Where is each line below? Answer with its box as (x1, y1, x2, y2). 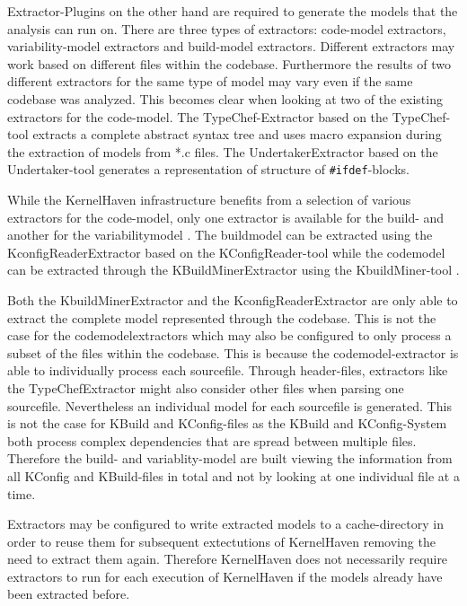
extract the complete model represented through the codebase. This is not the (7, 308, 436, 327)
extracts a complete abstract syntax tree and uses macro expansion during (32, 125, 442, 144)
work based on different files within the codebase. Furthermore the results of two (7, 54, 451, 73)
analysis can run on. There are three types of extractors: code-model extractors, (7, 19, 446, 38)
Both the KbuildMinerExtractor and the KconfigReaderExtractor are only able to (7, 290, 458, 309)
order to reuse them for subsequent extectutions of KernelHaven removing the (7, 531, 436, 550)
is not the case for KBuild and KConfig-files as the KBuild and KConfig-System (7, 414, 447, 433)
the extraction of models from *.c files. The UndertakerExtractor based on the (7, 142, 438, 161)
